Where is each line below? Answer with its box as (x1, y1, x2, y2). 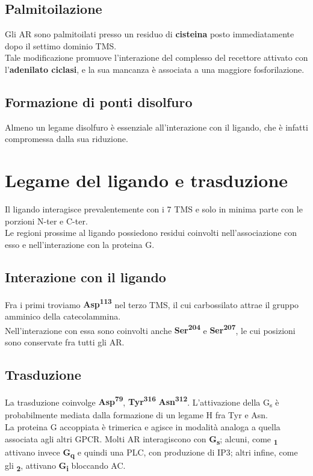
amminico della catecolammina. (5, 309, 121, 322)
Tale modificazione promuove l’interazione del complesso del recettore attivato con (5, 51, 308, 64)
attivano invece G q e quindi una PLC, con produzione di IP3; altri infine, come (5, 445, 298, 460)
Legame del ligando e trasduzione (5, 168, 288, 193)
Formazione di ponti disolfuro (5, 92, 193, 111)
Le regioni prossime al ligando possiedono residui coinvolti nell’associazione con (5, 226, 297, 239)
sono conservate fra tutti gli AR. (5, 335, 125, 348)
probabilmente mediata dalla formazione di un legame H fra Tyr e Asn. (5, 409, 268, 421)
